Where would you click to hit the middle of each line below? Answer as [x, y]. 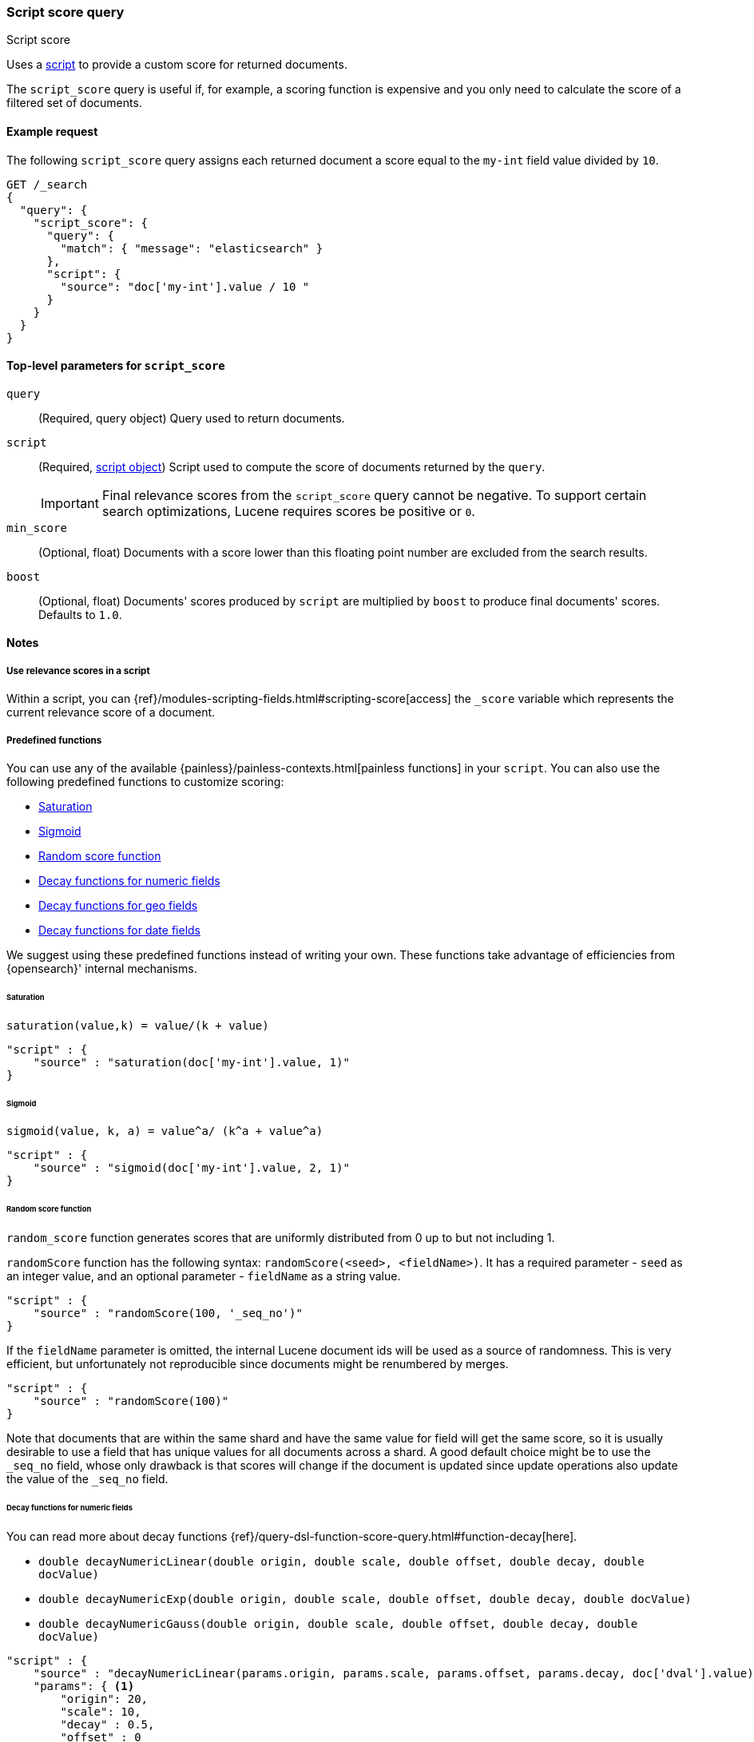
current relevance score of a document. [111, 712]
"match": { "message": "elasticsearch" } [192, 248]
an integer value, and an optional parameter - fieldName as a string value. [204, 1276]
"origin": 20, [104, 1698]
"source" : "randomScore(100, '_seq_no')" [168, 1313]
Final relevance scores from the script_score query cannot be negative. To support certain [374, 495]
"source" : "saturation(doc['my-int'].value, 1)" [191, 1062]
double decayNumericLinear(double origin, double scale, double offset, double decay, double [341, 1561]
